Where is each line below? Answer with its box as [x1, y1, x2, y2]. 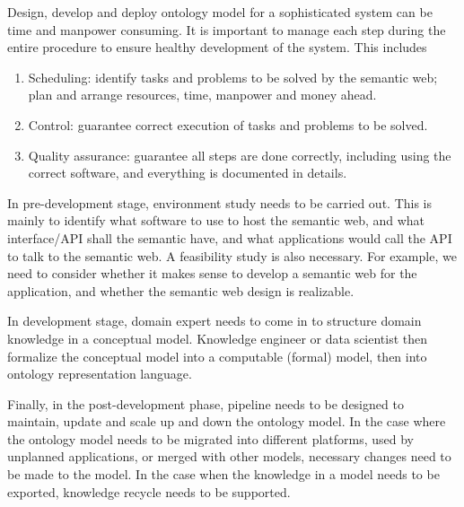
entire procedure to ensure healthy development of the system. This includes [7, 38, 427, 57]
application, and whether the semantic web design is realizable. [7, 281, 355, 300]
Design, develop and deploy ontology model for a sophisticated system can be [7, 3, 433, 21]
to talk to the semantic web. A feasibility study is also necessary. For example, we [7, 246, 457, 265]
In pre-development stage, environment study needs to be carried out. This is [7, 193, 433, 212]
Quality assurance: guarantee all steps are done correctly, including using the [28, 145, 451, 164]
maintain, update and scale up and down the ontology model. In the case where [7, 412, 446, 431]
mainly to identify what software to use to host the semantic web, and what [7, 211, 425, 230]
